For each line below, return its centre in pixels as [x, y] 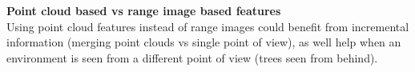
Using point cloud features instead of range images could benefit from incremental [208, 26]
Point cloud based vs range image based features [144, 10]
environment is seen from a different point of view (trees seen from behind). [192, 57]
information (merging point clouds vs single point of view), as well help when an [204, 42]
